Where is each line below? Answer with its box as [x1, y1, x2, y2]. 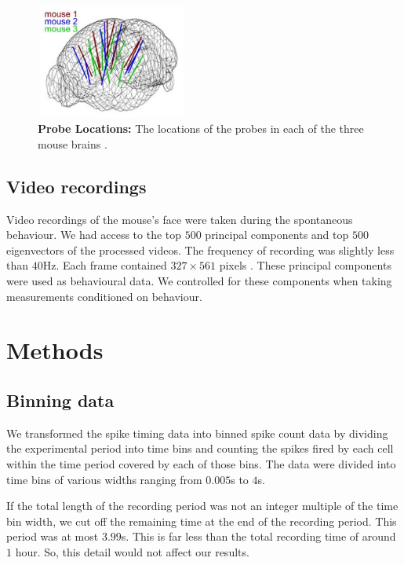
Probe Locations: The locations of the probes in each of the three [38, 120, 364, 137]
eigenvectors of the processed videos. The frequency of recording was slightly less [6, 241, 395, 258]
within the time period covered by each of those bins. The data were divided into [6, 456, 396, 472]
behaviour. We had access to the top [6, 226, 182, 243]
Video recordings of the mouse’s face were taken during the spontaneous [6, 211, 353, 227]
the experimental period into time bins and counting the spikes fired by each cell [6, 440, 394, 457]
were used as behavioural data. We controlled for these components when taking [6, 273, 392, 289]
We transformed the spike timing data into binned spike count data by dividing [6, 424, 388, 441]
